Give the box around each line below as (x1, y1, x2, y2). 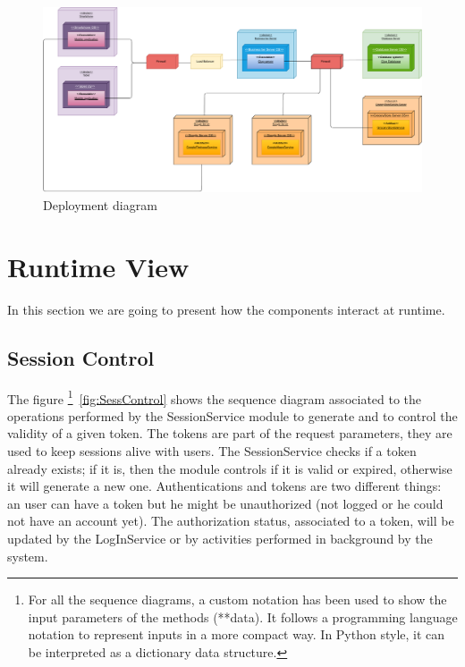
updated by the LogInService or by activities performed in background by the (7, 528, 433, 547)
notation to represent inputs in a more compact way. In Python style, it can (28, 625, 445, 644)
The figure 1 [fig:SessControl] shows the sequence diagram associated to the (7, 386, 422, 408)
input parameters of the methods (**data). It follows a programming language (28, 607, 458, 626)
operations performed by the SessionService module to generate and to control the (7, 406, 458, 425)
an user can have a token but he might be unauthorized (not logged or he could (7, 494, 444, 512)
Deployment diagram (43, 196, 157, 215)
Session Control (7, 343, 155, 371)
